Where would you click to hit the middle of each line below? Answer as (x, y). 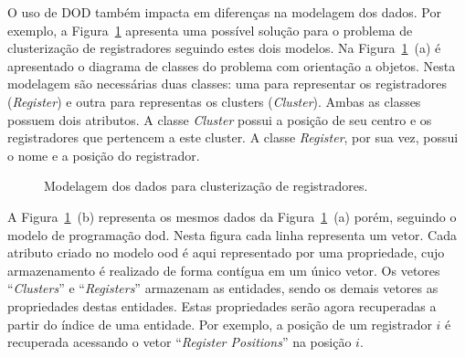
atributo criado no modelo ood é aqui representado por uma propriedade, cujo (226, 252)
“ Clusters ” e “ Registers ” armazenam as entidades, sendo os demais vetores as (223, 288)
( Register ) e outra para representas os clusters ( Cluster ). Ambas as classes (214, 101)
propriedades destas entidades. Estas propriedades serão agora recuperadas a (222, 305)
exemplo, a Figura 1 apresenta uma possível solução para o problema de (210, 30)
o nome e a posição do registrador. (104, 155)
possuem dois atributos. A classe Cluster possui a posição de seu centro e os (220, 119)
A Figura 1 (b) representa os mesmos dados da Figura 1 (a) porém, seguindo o (232, 216)
